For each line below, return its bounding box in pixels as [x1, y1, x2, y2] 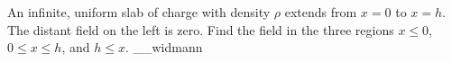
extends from [284, 3, 357, 21]
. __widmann [125, 38, 203, 57]
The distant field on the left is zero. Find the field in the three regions [7, 20, 394, 39]
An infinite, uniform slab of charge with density [7, 3, 271, 21]
